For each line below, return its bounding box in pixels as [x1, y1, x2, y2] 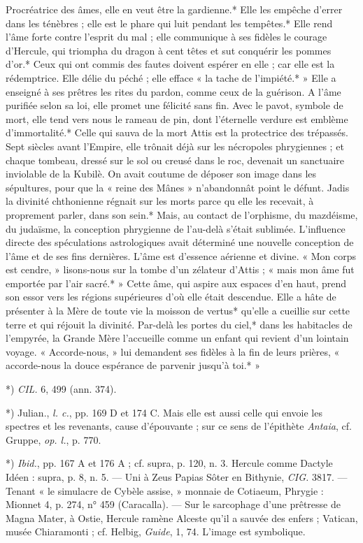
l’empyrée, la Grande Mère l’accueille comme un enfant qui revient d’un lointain [6, 331, 349, 345]
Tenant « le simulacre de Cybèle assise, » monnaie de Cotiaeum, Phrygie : [6, 483, 324, 498]
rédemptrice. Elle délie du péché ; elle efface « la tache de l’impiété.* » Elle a [6, 70, 336, 85]
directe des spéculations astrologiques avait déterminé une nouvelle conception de [6, 235, 354, 249]
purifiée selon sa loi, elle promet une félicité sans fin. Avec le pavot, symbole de [6, 98, 343, 113]
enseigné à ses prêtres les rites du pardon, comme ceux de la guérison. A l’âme [6, 84, 341, 99]
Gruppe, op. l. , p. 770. [6, 432, 101, 447]
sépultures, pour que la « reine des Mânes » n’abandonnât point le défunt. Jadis [6, 180, 350, 194]
